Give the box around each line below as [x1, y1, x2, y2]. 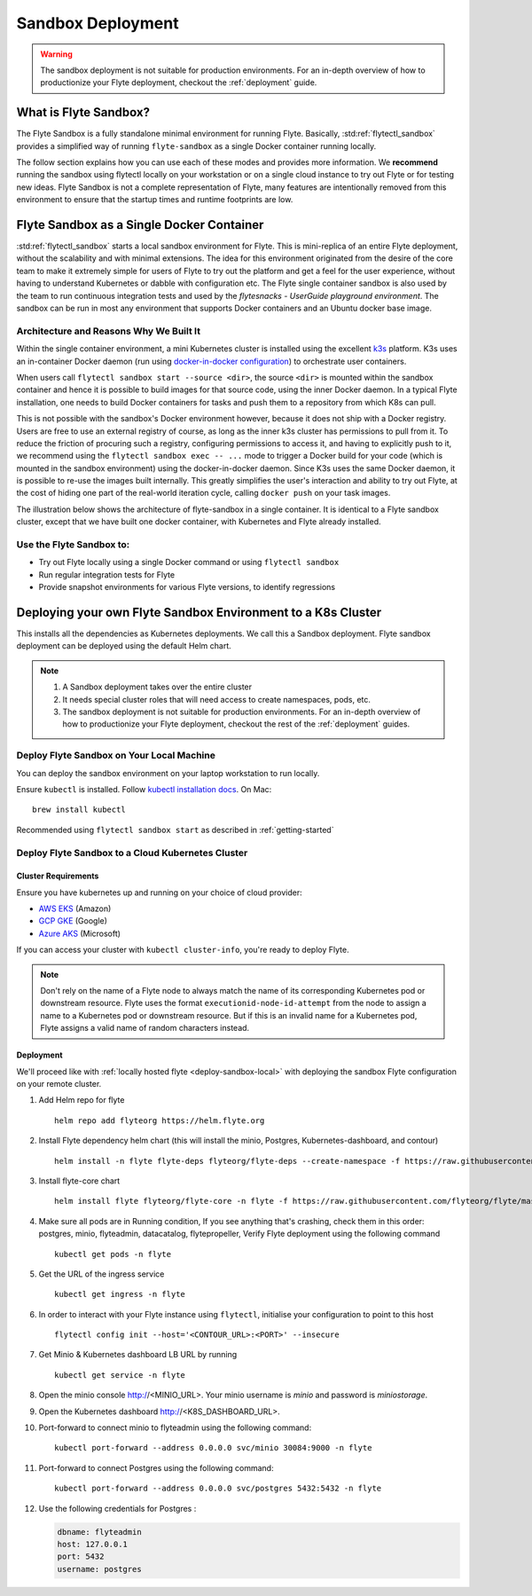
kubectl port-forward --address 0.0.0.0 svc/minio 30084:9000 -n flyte [54, 1443, 372, 1453]
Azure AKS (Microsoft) [38, 928, 121, 939]
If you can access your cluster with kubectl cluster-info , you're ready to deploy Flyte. [16, 945, 349, 955]
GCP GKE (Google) [38, 916, 108, 926]
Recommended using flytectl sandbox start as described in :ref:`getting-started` [16, 824, 334, 835]
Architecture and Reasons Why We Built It [16, 325, 201, 337]
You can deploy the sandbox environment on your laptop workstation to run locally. [16, 767, 320, 778]
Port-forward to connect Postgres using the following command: [38, 1462, 274, 1473]
